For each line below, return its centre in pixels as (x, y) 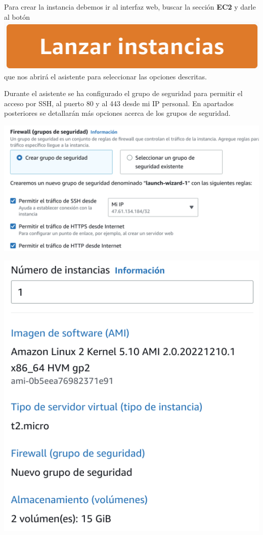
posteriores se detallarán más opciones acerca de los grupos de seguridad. (117, 113)
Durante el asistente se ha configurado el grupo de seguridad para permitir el (123, 93)
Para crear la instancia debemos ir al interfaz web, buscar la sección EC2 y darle (130, 7)
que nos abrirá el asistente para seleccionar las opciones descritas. (105, 76)
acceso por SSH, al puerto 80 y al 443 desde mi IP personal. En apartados (119, 103)
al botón (17, 16)
